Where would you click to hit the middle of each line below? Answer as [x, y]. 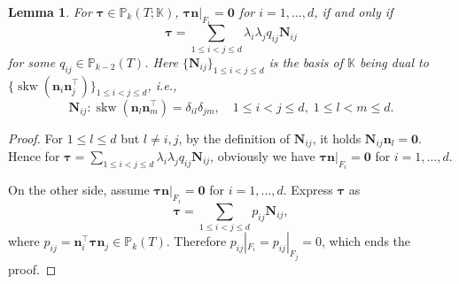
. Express [308, 190]
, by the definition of [234, 138]
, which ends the [366, 241]
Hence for [34, 156]
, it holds [337, 138]
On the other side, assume [79, 190]
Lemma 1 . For [50, 12]
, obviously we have [263, 156]
